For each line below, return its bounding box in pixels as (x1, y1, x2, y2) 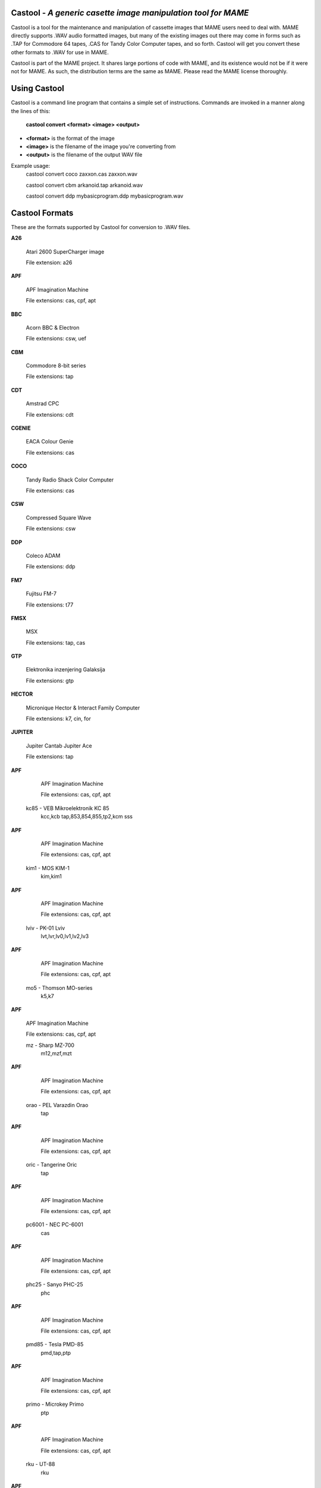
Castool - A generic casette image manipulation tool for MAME (11, 8, 249, 18)
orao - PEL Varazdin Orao (26, 1101, 89, 1108)
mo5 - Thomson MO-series (26, 984, 93, 991)
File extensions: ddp (26, 563, 75, 570)
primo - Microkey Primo (26, 1401, 84, 1408)
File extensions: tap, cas (26, 639, 86, 646)
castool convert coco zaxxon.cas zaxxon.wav (26, 170, 138, 178)
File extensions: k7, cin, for (26, 715, 92, 723)
